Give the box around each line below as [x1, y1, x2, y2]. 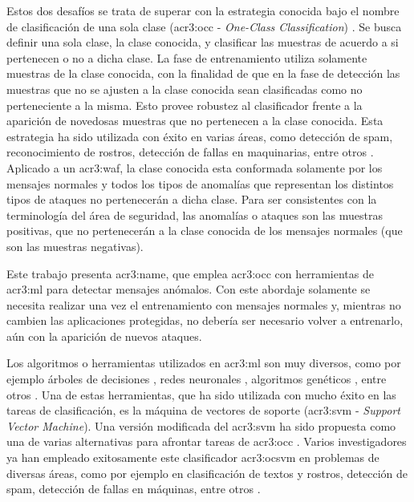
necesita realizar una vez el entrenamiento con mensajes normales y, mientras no [6, 296, 401, 313]
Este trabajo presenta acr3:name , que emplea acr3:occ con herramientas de [6, 265, 374, 281]
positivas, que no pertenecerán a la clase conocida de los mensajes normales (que [6, 222, 403, 239]
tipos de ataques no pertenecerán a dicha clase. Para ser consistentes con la [6, 191, 377, 208]
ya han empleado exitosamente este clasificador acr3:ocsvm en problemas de [6, 449, 379, 466]
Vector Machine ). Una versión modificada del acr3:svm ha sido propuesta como [6, 417, 396, 434]
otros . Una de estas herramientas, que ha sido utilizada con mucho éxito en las [6, 386, 396, 403]
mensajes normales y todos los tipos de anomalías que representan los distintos [6, 175, 394, 192]
